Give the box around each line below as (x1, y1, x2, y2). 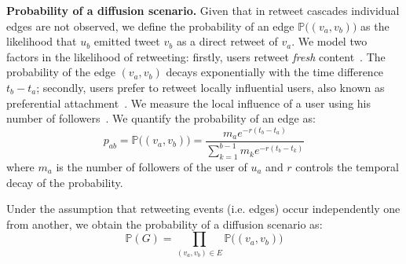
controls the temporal (295, 158, 399, 174)
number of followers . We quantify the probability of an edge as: (6, 110, 316, 126)
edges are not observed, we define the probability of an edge (6, 17, 294, 34)
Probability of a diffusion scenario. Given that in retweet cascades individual (6, 2, 400, 18)
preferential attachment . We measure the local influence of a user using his (6, 94, 371, 111)
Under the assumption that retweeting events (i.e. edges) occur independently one (6, 200, 401, 217)
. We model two (291, 33, 368, 49)
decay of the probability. (6, 174, 123, 190)
